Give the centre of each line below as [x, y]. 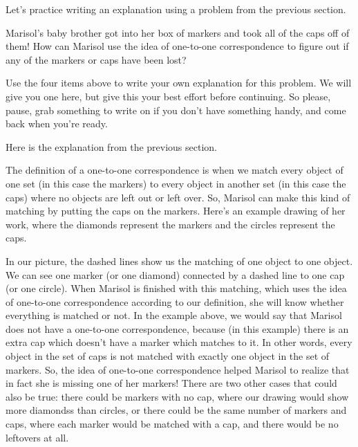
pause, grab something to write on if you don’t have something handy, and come [176, 110]
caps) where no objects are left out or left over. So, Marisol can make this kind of [178, 197]
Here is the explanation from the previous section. [112, 146]
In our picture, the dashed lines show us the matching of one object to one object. [179, 261]
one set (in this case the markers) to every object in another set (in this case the [176, 183]
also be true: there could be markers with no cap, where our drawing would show [177, 396]
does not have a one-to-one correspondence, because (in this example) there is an [177, 328]
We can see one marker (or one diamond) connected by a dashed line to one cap [175, 274]
